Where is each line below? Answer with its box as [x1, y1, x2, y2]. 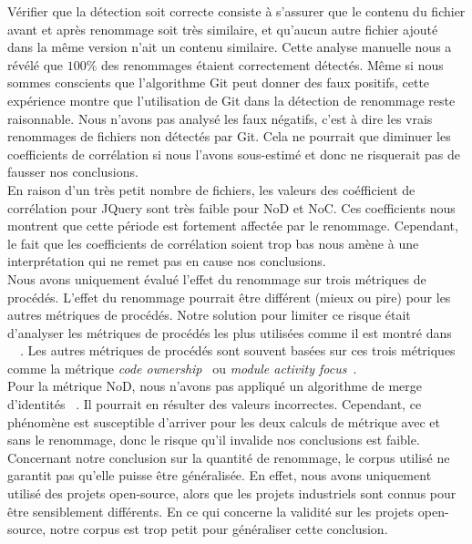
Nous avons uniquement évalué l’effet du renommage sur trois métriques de [7, 269, 426, 288]
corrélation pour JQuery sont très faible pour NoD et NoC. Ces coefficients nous [7, 198, 456, 217]
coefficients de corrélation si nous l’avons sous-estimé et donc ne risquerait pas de [7, 144, 460, 163]
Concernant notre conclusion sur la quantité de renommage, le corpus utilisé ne [7, 447, 450, 467]
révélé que [7, 55, 64, 74]
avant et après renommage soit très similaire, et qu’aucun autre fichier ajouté [7, 19, 438, 38]
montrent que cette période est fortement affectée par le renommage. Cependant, [7, 216, 458, 235]
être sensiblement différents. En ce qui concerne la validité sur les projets [7, 501, 415, 520]
